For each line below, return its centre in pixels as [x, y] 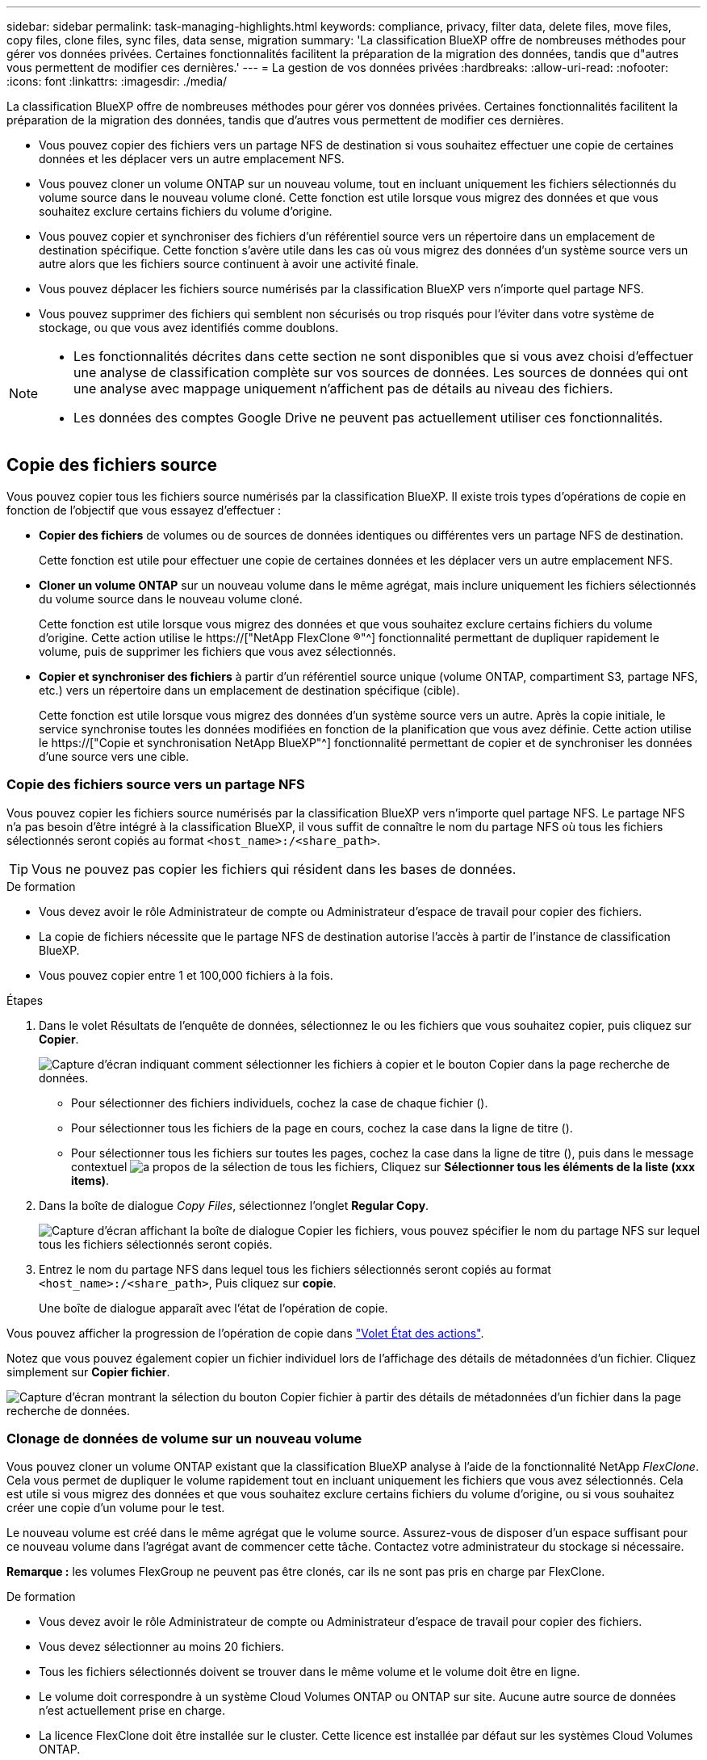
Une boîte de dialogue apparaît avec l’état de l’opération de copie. [213, 1308]
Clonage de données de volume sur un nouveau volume [184, 1438]
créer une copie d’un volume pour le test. [116, 1508]
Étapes [25, 1000]
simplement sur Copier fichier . [88, 1371]
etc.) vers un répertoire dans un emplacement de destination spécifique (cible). [249, 690]
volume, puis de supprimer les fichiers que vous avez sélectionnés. [218, 651]
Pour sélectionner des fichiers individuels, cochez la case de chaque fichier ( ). [280, 1103]
